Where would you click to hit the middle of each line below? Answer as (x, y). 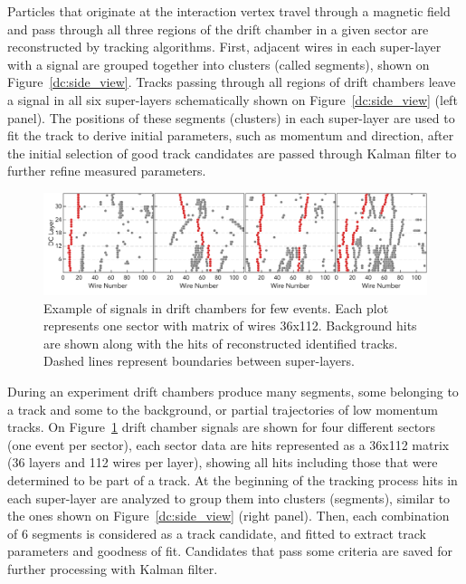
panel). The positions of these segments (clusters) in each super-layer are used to (231, 117)
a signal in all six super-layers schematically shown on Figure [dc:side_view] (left (233, 99)
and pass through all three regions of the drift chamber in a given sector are (218, 29)
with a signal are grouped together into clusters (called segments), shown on (219, 64)
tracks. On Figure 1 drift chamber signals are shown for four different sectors (222, 427)
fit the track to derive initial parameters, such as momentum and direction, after (231, 135)
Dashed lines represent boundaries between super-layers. (199, 361)
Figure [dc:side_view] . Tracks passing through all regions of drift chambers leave (232, 82)
